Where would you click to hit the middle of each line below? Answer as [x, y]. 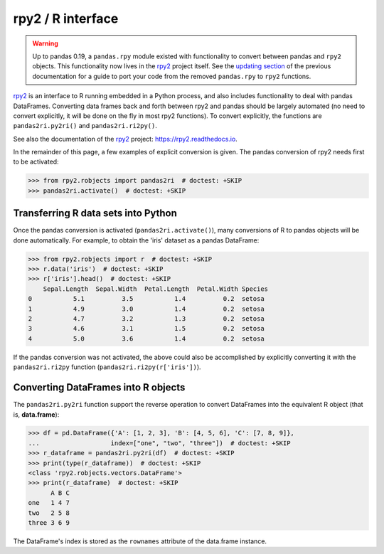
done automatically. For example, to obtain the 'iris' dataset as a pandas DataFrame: [136, 240]
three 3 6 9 [49, 523]
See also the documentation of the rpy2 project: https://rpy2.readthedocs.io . [125, 139]
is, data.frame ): [36, 414]
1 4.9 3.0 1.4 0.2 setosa [146, 309]
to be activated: [36, 162]
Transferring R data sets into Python [95, 213]
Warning [45, 43]
